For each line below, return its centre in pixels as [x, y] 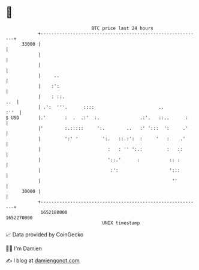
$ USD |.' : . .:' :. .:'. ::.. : [97, 118]
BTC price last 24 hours [122, 28]
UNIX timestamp [121, 223]
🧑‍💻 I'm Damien [24, 248]
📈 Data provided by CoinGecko [45, 235]
